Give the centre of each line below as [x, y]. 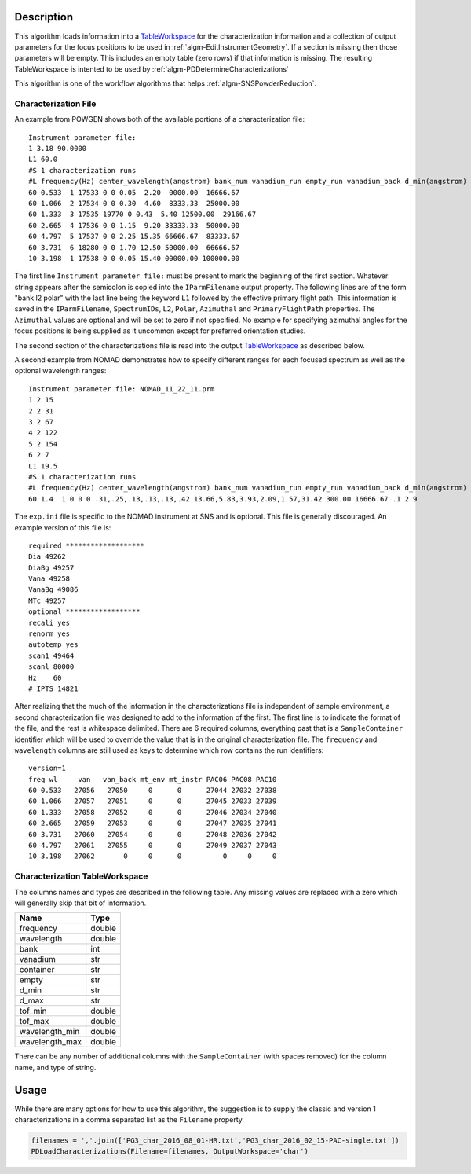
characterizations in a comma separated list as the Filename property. [130, 1120]
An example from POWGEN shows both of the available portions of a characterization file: [160, 119]
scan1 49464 [51, 655]
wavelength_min [49, 1032]
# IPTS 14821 [53, 688]
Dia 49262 [47, 557]
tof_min [33, 1011]
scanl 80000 [51, 667]
